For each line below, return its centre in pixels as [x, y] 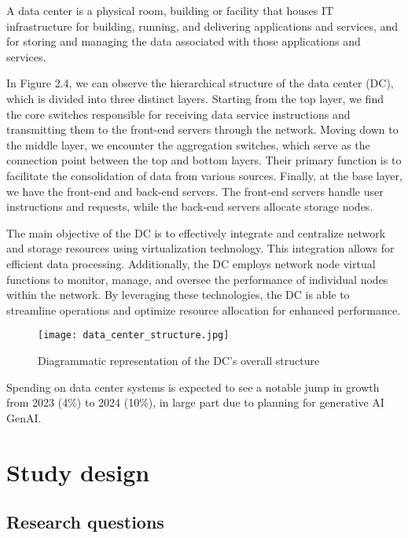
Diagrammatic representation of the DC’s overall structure [179, 360]
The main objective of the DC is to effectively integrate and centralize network [196, 232]
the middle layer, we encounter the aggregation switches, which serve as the [188, 144]
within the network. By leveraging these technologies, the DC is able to [178, 295]
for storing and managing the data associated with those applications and [184, 41]
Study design [78, 472]
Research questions [85, 522]
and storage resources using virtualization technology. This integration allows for [200, 248]
